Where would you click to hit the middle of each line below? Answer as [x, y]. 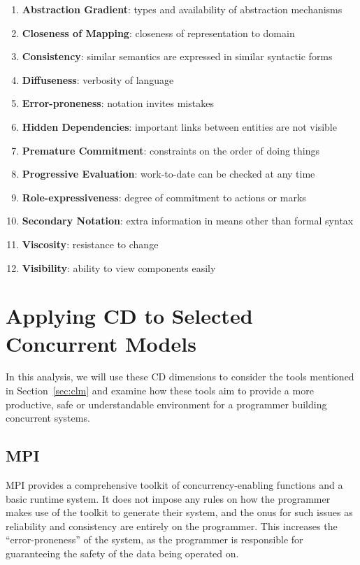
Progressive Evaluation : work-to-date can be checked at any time [168, 174]
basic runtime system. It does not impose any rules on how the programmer [168, 498]
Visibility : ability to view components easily [119, 267]
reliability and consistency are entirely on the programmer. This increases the [172, 525]
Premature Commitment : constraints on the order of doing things [171, 150]
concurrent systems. [48, 418]
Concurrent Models [101, 343]
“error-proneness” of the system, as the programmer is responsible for [154, 539]
